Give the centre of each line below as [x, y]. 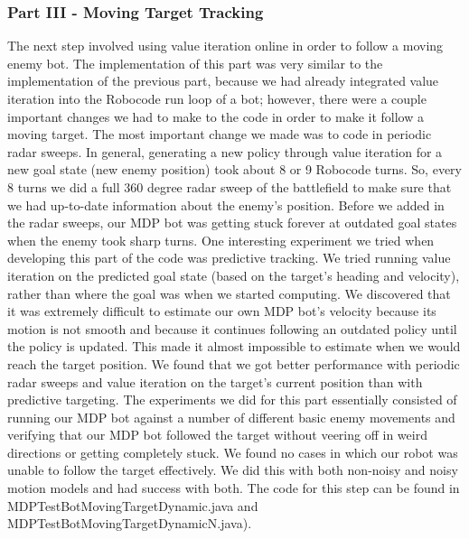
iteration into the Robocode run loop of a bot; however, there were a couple [217, 98]
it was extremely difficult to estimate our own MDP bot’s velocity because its [222, 311]
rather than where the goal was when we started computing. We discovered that [229, 293]
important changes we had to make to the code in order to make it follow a [216, 116]
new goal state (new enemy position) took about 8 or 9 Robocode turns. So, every [234, 169]
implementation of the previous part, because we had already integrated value [223, 81]
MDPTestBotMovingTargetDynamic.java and [133, 505]
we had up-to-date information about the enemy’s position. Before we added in [226, 204]
